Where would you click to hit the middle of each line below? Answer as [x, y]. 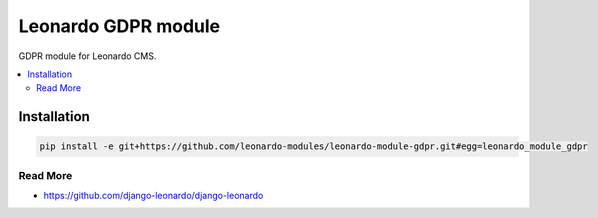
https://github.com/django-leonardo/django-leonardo [153, 196]
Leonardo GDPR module [119, 26]
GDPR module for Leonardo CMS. [87, 56]
